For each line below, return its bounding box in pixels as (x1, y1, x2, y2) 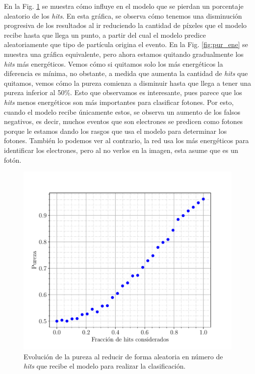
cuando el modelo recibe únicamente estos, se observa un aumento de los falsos (4, 106, 240, 117)
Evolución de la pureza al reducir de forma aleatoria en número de (24, 351, 223, 361)
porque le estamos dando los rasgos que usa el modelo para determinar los (4, 125, 227, 136)
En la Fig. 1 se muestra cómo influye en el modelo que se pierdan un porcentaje (4, 1, 244, 11)
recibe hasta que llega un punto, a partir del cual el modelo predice (4, 29, 206, 40)
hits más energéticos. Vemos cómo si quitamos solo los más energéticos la (4, 58, 223, 69)
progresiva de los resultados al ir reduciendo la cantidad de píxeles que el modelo (4, 20, 247, 30)
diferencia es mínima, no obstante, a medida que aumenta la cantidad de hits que (4, 68, 248, 78)
